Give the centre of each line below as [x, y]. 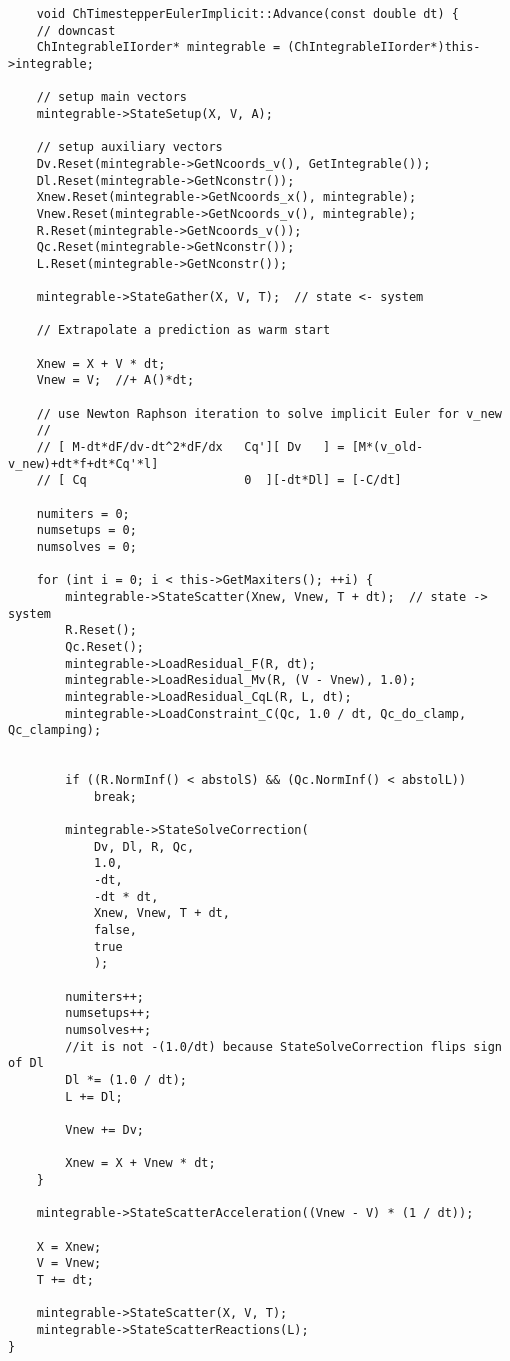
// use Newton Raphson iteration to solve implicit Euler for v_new [269, 413]
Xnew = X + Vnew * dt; [140, 1163]
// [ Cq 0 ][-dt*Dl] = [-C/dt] [219, 480]
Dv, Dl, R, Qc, [144, 846]
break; [115, 796]
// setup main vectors [111, 97]
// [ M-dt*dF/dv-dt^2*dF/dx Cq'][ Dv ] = [190, 447]
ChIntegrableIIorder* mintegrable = [158, 47]
